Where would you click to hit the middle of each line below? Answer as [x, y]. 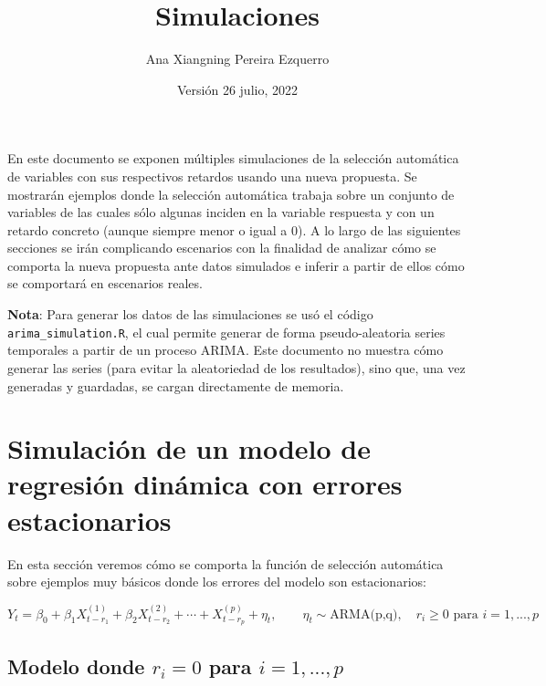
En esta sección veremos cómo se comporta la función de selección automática [226, 563]
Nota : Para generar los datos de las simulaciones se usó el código [190, 314]
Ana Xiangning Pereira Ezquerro [237, 59]
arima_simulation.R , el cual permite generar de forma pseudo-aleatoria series [226, 332]
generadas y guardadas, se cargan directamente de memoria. [176, 385]
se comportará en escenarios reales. [105, 283]
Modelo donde [76, 665]
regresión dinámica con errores [205, 484]
